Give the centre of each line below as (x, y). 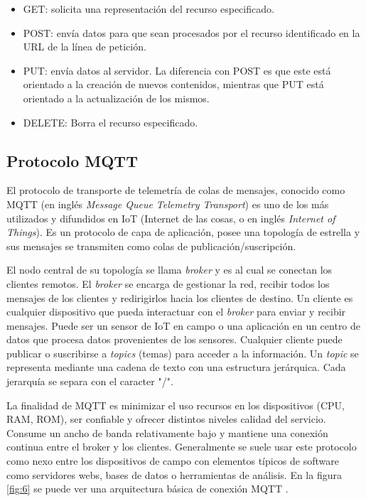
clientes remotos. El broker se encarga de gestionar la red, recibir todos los (168, 283)
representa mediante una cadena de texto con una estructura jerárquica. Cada (176, 367)
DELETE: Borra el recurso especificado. (111, 122)
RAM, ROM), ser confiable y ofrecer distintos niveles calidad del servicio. (166, 419)
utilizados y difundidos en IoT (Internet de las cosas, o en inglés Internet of (171, 218)
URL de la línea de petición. (85, 47)
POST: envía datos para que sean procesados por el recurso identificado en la (192, 32)
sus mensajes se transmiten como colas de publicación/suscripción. (151, 246)
